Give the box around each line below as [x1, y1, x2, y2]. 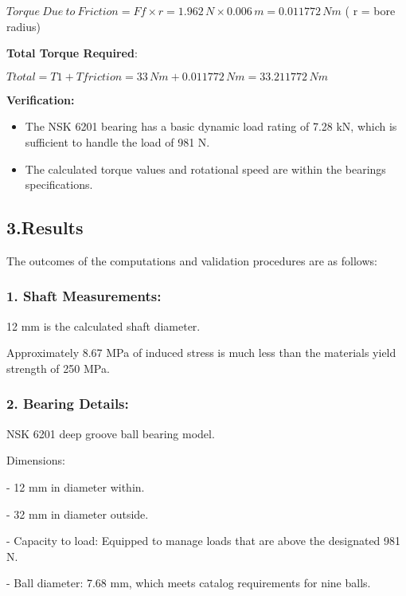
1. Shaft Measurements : [6, 286, 162, 306]
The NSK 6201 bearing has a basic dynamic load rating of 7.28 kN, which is [25, 118, 397, 135]
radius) [6, 18, 41, 34]
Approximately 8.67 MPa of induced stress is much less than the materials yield [6, 344, 396, 361]
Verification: [6, 91, 75, 108]
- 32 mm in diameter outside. [6, 505, 149, 522]
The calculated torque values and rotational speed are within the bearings [25, 160, 386, 177]
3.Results [6, 215, 84, 240]
